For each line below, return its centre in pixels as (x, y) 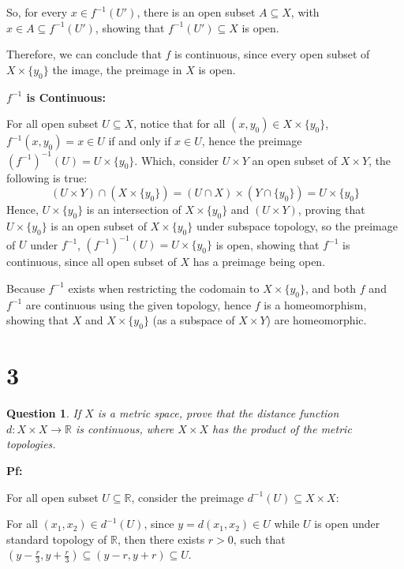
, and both (331, 288)
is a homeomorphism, (315, 304)
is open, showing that (267, 244)
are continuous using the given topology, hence (138, 304)
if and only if (140, 141)
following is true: (47, 177)
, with (305, 12)
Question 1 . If (44, 413)
